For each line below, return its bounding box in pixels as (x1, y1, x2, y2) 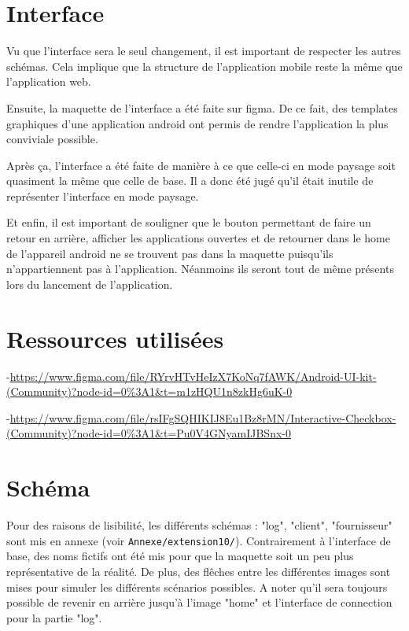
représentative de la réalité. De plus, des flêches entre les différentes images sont (6, 563, 391, 579)
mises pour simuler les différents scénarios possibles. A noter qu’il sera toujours (6, 578, 388, 595)
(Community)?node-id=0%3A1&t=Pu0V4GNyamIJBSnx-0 (6, 425, 291, 441)
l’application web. (6, 73, 91, 90)
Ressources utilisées (6, 322, 224, 354)
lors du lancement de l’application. (6, 275, 173, 292)
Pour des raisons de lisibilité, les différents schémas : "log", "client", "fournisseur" (6, 517, 392, 533)
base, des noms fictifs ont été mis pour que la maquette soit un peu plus (6, 548, 354, 564)
